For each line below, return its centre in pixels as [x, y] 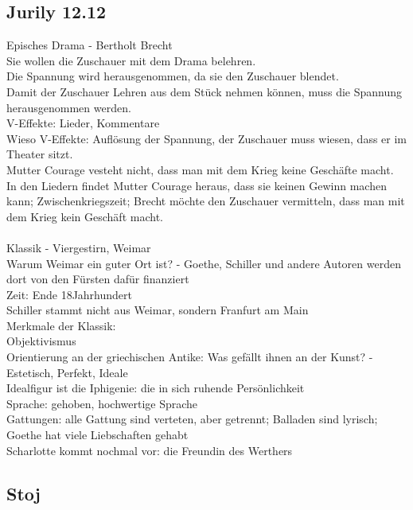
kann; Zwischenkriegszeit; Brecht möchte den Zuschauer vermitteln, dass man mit [206, 201]
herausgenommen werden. [69, 107]
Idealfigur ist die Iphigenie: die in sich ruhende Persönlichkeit [156, 388]
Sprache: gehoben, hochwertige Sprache [102, 403]
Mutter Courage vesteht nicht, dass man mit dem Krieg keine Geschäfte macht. [200, 169]
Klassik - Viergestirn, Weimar [79, 247]
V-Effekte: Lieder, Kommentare [83, 123]
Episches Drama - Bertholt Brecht [90, 45]
